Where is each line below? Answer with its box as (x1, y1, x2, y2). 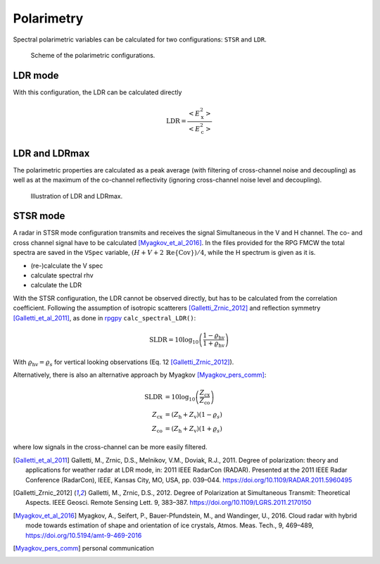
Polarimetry (13, 11, 84, 26)
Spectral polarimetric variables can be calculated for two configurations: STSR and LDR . (13, 35, 267, 44)
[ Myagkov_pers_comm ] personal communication (13, 544, 154, 552)
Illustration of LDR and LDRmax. (30, 192, 123, 200)
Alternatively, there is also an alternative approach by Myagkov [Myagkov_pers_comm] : (13, 370, 267, 380)
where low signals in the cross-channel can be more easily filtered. (13, 443, 208, 451)
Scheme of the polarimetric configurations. (30, 51, 156, 59)
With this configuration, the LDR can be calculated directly (13, 88, 182, 96)
